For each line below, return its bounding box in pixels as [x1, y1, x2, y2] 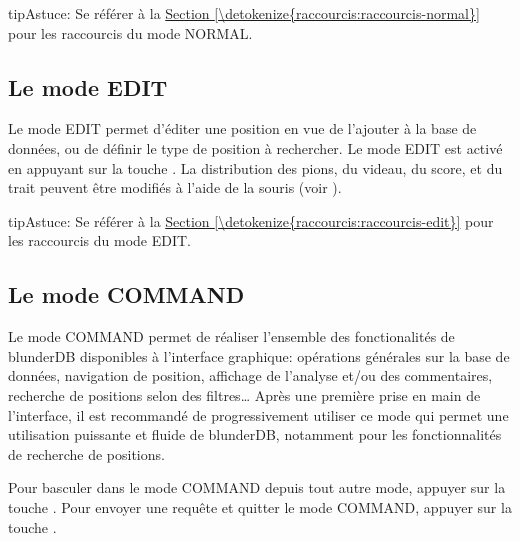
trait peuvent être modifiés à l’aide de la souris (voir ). [8, 177, 342, 198]
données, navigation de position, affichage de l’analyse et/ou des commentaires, [8, 365, 493, 386]
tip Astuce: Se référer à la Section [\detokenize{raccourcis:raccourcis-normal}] [8, 3, 480, 23]
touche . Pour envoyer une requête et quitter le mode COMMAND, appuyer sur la [8, 496, 512, 517]
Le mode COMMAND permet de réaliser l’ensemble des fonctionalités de [8, 326, 455, 347]
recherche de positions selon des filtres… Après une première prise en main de [8, 384, 481, 405]
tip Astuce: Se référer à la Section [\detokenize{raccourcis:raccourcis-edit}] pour [8, 210, 494, 231]
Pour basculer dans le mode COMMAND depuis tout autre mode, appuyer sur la [8, 477, 506, 498]
